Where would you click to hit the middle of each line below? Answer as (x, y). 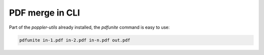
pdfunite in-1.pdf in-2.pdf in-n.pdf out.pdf (75, 40)
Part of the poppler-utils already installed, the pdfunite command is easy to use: (89, 27)
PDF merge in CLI (44, 13)
